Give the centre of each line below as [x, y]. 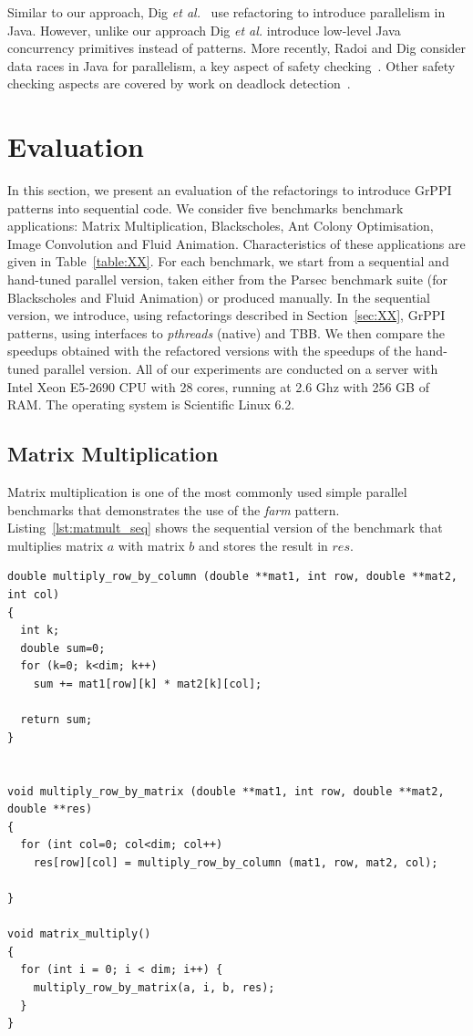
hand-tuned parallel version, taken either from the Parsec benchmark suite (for [227, 280]
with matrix [151, 545]
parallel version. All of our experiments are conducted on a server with [241, 369]
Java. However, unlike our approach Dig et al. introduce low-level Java [204, 30]
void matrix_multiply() [79, 934]
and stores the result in [263, 545]
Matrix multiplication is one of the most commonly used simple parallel [207, 492]
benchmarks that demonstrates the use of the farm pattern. [174, 509]
